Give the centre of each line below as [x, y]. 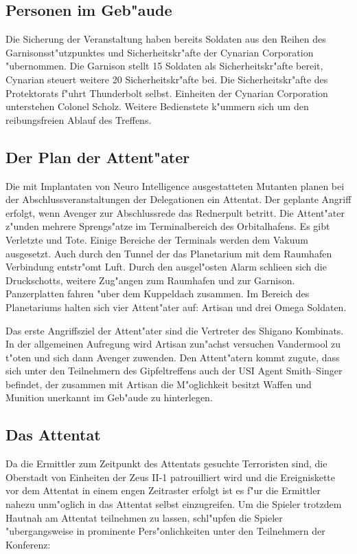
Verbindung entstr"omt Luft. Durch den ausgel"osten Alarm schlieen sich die [166, 267]
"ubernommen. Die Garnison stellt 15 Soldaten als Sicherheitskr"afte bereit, [164, 66]
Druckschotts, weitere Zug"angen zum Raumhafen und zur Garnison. [150, 280]
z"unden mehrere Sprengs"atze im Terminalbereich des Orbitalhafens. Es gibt [168, 226]
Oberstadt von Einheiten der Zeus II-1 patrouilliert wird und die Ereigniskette [171, 477]
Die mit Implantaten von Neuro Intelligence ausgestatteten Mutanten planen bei [175, 185]
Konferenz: [28, 544]
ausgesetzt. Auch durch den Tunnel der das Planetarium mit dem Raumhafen [169, 253]
